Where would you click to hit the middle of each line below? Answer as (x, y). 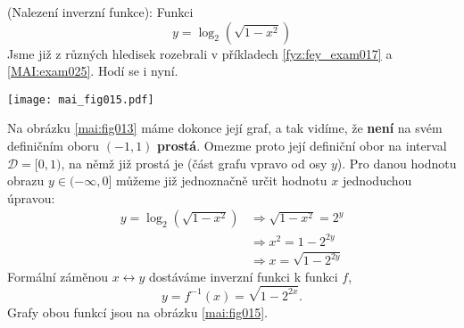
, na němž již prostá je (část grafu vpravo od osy (194, 163)
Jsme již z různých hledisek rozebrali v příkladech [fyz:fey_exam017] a (200, 53)
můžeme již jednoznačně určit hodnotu (222, 180)
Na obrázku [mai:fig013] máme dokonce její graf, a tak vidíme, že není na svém (225, 128)
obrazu (26, 180)
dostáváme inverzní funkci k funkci (243, 276)
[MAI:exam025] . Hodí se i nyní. (93, 71)
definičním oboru (54, 146)
